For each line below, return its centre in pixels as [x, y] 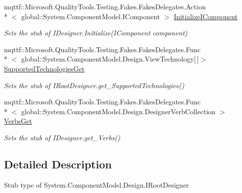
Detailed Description [58, 164]
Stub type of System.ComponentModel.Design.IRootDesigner [97, 184]
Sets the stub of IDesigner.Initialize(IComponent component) [96, 33]
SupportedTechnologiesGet [44, 68]
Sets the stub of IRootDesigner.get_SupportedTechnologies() [94, 85]
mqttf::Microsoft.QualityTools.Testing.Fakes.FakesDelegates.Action [105, 6]
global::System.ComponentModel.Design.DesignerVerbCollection [118, 111]
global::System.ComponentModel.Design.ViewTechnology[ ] [110, 59]
